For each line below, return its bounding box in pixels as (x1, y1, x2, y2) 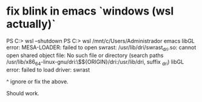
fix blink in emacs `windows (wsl (6, 4, 174, 18)
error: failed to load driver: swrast (6, 66, 90, 73)
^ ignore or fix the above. (6, 78, 69, 85)
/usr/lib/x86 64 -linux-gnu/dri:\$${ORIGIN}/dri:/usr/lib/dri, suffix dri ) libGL (6, 58, 184, 67)
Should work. (6, 89, 39, 97)
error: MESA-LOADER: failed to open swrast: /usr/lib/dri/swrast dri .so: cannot (6, 44, 197, 52)
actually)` (6, 17, 56, 31)
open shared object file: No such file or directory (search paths (6, 52, 164, 59)
